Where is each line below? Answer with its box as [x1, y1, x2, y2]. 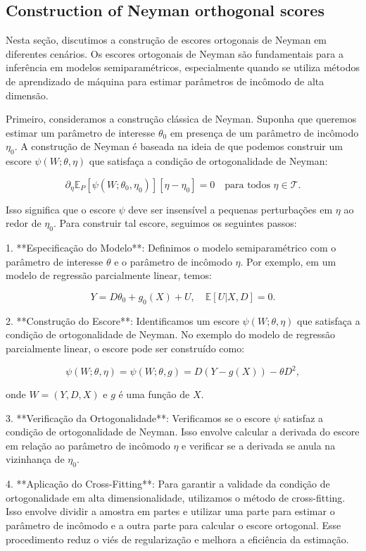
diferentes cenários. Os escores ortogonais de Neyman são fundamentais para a [6, 46, 343, 61]
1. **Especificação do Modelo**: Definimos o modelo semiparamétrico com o [6, 240, 336, 255]
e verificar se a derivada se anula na [182, 438, 336, 452]
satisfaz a [283, 410, 324, 425]
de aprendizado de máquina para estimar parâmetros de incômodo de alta [6, 73, 324, 88]
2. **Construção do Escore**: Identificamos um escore [6, 313, 239, 328]
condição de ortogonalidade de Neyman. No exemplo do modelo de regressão [6, 327, 336, 342]
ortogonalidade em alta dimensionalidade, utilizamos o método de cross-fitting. [6, 490, 346, 504]
